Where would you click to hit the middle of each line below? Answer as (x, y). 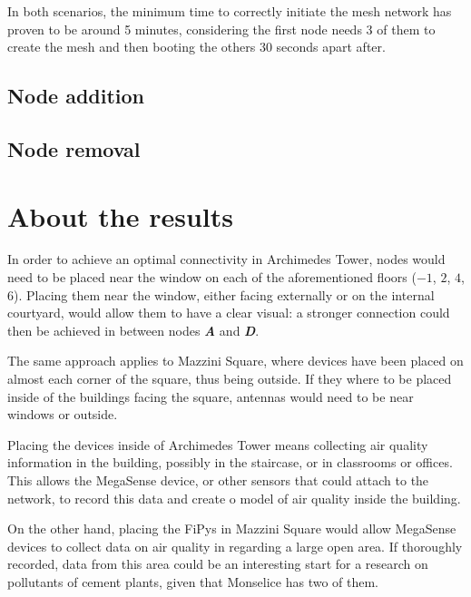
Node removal (74, 148)
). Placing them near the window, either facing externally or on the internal (224, 294)
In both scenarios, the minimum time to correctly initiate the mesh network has (230, 11)
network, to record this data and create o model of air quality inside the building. (234, 498)
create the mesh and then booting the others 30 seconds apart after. (196, 47)
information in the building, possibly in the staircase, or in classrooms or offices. (230, 462)
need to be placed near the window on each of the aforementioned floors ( (212, 277)
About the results (121, 215)
